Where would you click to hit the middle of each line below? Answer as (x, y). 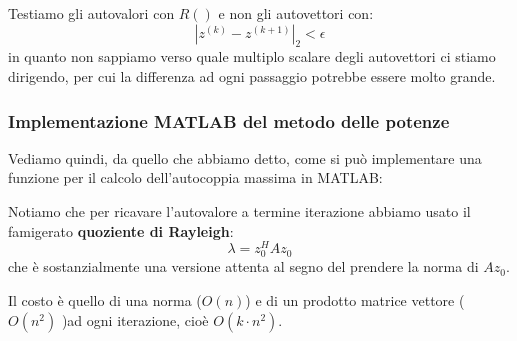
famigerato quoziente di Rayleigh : (121, 230)
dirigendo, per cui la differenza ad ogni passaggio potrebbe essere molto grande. (252, 75)
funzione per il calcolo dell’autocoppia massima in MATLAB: (195, 177)
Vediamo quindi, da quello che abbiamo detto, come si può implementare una (245, 157)
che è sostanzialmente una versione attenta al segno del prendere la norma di (243, 266)
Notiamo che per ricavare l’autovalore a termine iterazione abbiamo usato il (239, 210)
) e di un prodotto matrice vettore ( (355, 300)
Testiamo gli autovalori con (91, 13)
